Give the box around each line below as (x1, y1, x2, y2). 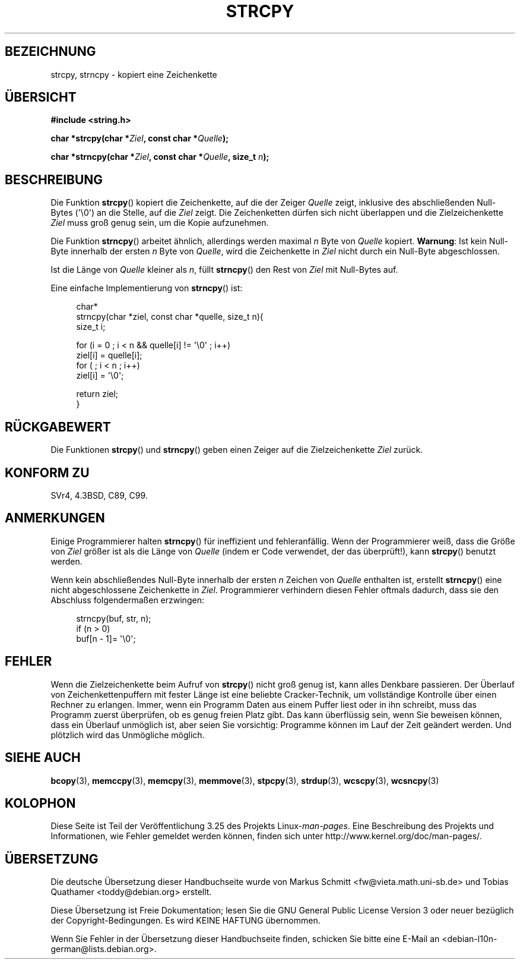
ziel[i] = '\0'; (76, 370, 124, 381)
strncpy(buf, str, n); (76, 613, 151, 623)
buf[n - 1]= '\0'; (76, 633, 136, 644)
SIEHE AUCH (5, 750, 81, 765)
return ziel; (76, 389, 119, 399)
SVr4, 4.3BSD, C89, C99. (50, 490, 148, 500)
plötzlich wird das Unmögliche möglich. (50, 729, 205, 740)
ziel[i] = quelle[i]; (76, 350, 142, 361)
